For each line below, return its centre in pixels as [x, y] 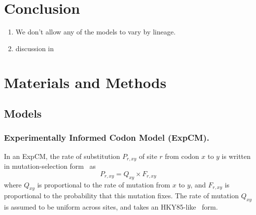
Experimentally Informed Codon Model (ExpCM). [107, 138]
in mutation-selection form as [50, 166]
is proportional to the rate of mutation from [104, 184]
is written [236, 156]
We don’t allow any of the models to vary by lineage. [95, 32]
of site [148, 156]
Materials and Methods [85, 82]
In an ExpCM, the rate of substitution [62, 156]
